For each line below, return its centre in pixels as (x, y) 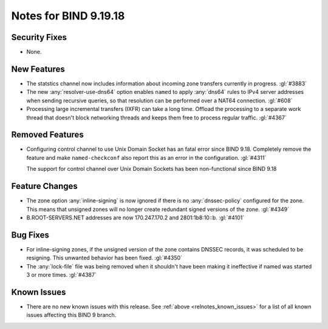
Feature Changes (45, 186)
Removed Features (48, 135)
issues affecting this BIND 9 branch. (71, 315)
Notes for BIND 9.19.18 (68, 16)
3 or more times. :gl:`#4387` (61, 274)
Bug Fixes (30, 235)
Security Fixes (39, 37)
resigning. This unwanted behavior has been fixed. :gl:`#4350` (104, 258)
